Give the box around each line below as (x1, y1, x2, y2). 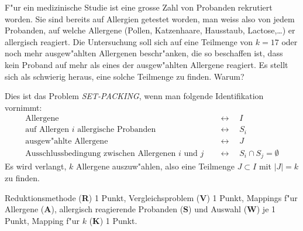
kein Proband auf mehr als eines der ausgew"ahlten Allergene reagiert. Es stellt (5, 58, 288, 70)
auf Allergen (25, 125, 70, 134)
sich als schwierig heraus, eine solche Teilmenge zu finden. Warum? (5, 70, 245, 82)
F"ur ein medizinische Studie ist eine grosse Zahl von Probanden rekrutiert (5, 1, 273, 13)
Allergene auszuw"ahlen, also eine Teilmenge (75, 160, 235, 172)
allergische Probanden (77, 125, 156, 134)
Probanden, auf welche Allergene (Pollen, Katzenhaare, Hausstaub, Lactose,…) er (5, 24, 295, 36)
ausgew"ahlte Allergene (25, 137, 108, 145)
